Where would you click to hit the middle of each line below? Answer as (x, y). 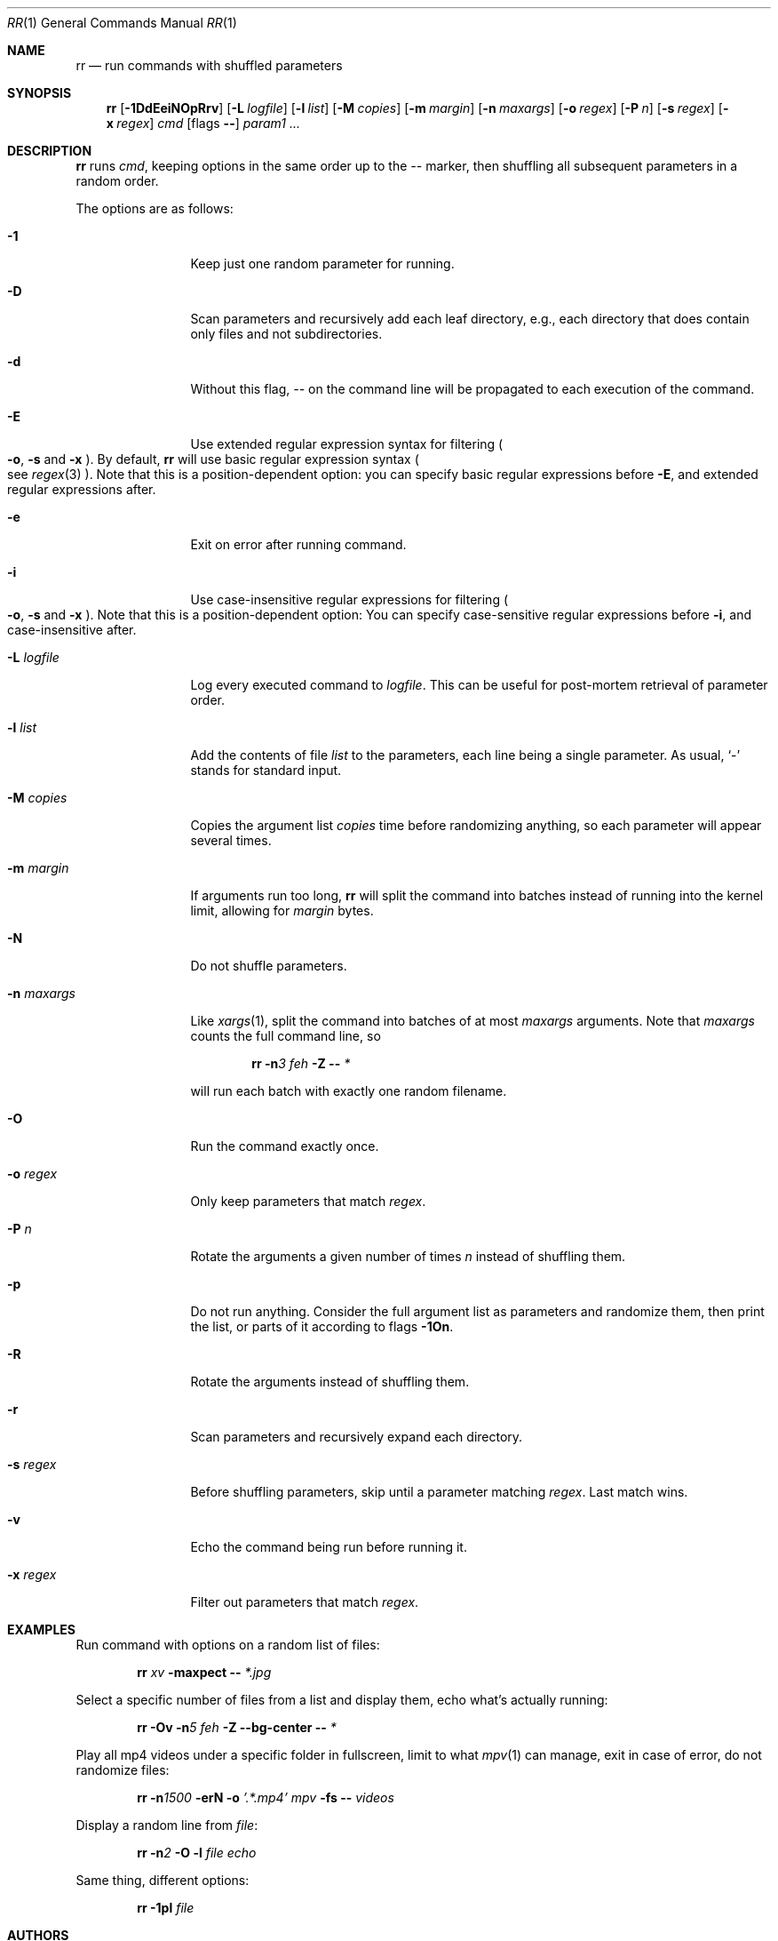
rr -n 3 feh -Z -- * (301, 1063)
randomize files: (123, 1770)
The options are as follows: (155, 208)
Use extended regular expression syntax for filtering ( (347, 444)
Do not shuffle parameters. (269, 966)
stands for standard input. (266, 770)
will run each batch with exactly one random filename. (349, 1091)
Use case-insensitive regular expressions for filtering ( (349, 599)
